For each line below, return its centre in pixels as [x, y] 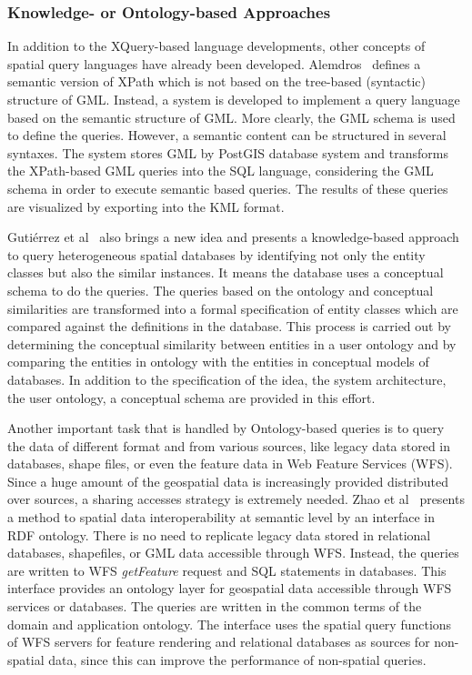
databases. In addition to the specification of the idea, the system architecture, [227, 379]
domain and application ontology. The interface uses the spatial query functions [230, 624]
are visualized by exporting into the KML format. [146, 206]
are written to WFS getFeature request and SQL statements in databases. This [227, 570]
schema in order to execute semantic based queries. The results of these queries [228, 188]
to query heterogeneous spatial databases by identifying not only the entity [216, 254]
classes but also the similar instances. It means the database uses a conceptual [226, 272]
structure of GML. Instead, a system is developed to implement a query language [234, 99]
